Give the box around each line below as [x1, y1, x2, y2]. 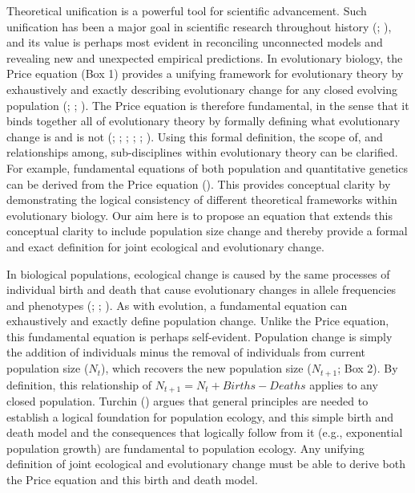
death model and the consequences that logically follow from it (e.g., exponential [6, 424, 403, 441]
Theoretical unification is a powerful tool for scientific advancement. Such [6, 2, 367, 18]
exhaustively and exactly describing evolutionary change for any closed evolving [6, 80, 398, 97]
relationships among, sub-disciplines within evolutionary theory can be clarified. [6, 144, 398, 161]
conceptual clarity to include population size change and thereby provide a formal [6, 222, 408, 239]
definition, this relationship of [6, 376, 152, 393]
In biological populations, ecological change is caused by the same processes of [6, 265, 390, 282]
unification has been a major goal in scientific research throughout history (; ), [6, 18, 392, 35]
